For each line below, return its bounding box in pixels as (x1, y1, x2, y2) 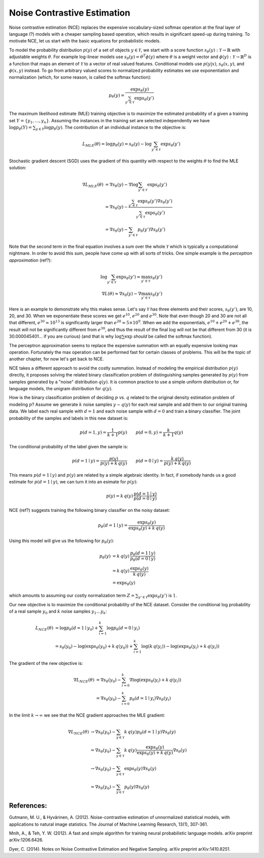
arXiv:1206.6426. (9, 837, 44, 843)
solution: (9, 165, 27, 171)
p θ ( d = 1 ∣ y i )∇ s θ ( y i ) (129, 696, 171, 702)
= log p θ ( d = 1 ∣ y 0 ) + (55, 625, 99, 632)
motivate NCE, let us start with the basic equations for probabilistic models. (9, 38, 161, 44)
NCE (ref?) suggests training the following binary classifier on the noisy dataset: (9, 507, 170, 513)
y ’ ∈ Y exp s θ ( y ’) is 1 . (138, 593, 177, 600)
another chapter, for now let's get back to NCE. (9, 356, 104, 362)
